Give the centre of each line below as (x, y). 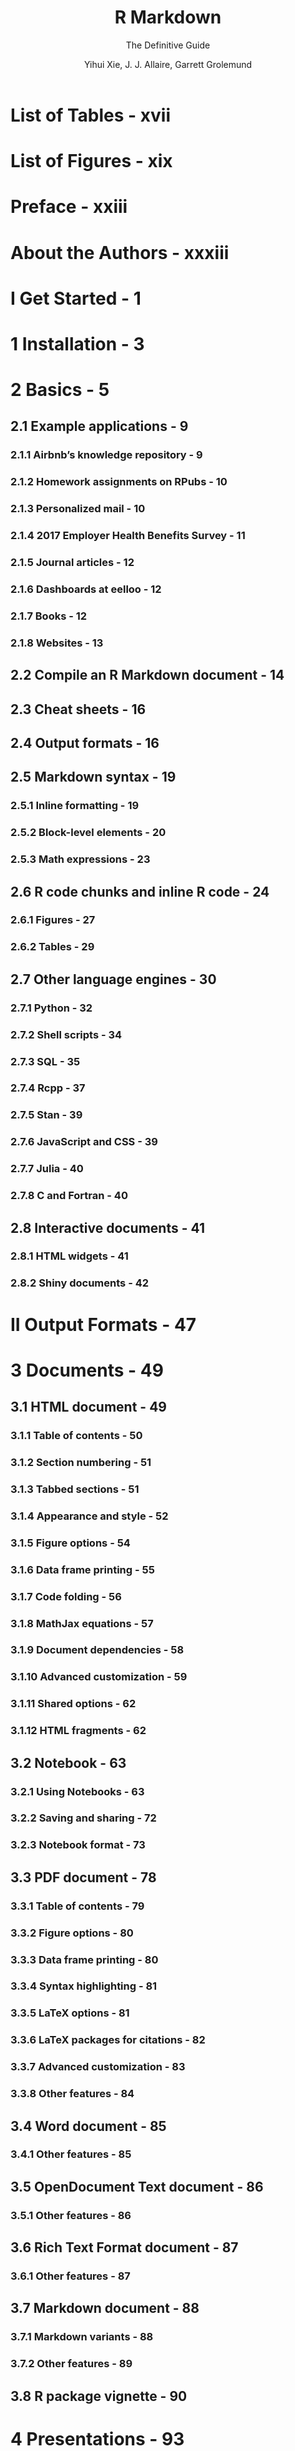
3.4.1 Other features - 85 (71, 2154)
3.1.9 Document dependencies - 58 (97, 1650)
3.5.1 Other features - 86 (71, 2215)
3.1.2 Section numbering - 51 (81, 1462)
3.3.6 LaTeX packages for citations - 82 (108, 2040)
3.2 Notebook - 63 (68, 1762)
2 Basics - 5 (60, 390)
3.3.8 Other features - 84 (72, 2094)
